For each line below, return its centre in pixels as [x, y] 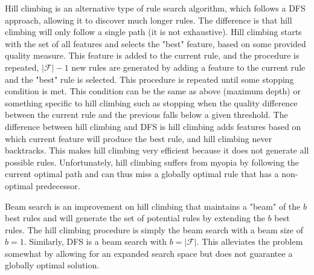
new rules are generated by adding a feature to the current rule [188, 67]
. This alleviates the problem [250, 241]
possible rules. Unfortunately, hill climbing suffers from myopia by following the [152, 162]
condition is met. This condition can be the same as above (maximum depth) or [153, 91]
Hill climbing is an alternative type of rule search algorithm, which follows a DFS [155, 8]
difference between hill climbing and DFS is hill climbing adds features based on [153, 126]
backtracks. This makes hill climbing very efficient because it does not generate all [157, 150]
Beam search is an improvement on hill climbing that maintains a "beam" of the [153, 206]
